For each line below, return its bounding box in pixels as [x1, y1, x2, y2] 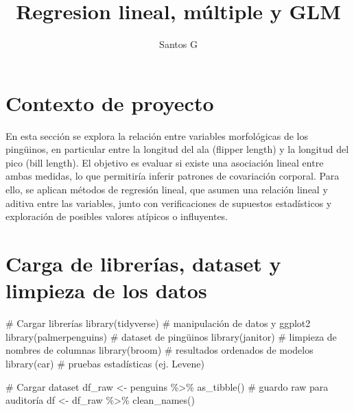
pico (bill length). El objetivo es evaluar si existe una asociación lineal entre [5, 155, 324, 169]
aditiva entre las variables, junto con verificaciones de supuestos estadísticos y [5, 195, 332, 210]
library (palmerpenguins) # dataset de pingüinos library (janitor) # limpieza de [5, 329, 337, 343]
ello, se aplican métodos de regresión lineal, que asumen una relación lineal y [5, 182, 328, 197]
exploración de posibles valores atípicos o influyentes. [5, 209, 228, 223]
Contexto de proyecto [5, 88, 214, 117]
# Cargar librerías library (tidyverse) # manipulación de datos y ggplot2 [5, 316, 311, 330]
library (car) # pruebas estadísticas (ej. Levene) [5, 356, 204, 370]
